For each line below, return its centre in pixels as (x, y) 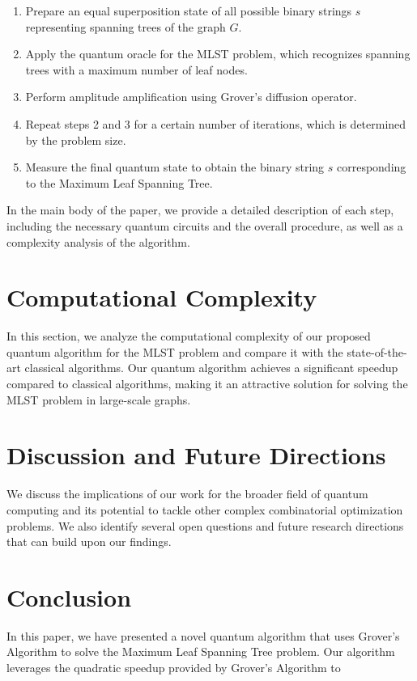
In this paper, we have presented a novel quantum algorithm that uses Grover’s (203, 635)
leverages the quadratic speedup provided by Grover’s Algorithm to (174, 668)
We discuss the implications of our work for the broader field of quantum (187, 494)
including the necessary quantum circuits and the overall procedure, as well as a (205, 225)
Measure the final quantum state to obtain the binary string (175, 167)
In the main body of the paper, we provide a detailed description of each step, (200, 210)
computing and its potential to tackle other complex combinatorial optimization (205, 509)
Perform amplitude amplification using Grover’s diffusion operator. (191, 97)
